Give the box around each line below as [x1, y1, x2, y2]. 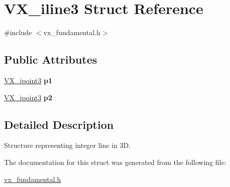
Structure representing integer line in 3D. [4, 140, 131, 150]
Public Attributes [4, 52, 97, 67]
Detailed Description [4, 116, 114, 132]
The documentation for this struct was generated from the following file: [4, 156, 226, 167]
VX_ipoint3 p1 [4, 75, 52, 85]
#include [4, 27, 32, 38]
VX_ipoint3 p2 [4, 92, 52, 102]
